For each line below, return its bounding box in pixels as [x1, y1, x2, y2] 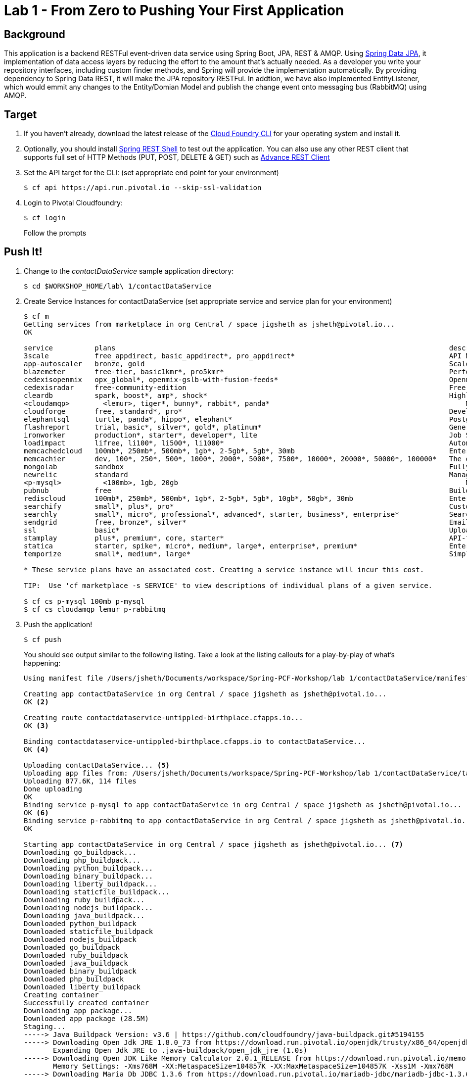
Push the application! [24, 620, 93, 629]
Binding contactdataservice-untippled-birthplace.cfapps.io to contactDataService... [24, 737, 366, 745]
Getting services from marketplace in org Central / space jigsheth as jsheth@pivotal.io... [24, 320, 395, 328]
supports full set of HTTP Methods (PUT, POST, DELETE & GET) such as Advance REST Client [24, 153, 330, 162]
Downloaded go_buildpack [24, 943, 120, 951]
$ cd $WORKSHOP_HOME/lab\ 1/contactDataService [24, 282, 212, 290]
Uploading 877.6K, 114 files [24, 777, 137, 785]
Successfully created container [24, 998, 149, 1007]
